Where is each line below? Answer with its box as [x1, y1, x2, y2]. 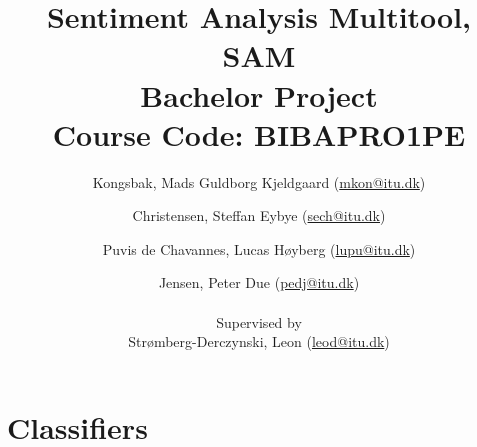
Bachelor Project [140, 74, 378, 115]
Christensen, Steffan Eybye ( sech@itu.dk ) [132, 205, 386, 226]
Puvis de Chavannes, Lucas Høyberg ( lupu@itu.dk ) [102, 238, 416, 259]
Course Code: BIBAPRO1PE [52, 113, 466, 154]
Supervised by [216, 311, 302, 332]
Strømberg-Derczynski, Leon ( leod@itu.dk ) [128, 331, 390, 352]
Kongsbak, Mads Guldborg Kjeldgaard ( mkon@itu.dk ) [92, 171, 426, 192]
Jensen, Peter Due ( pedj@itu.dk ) [158, 272, 360, 293]
